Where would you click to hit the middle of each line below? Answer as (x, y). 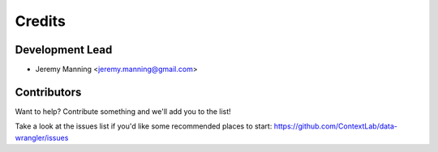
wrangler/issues (42, 137)
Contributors (48, 92)
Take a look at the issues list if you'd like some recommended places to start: (144, 126)
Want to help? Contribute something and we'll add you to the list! (123, 111)
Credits (41, 21)
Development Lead (64, 50)
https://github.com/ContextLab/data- (335, 126)
